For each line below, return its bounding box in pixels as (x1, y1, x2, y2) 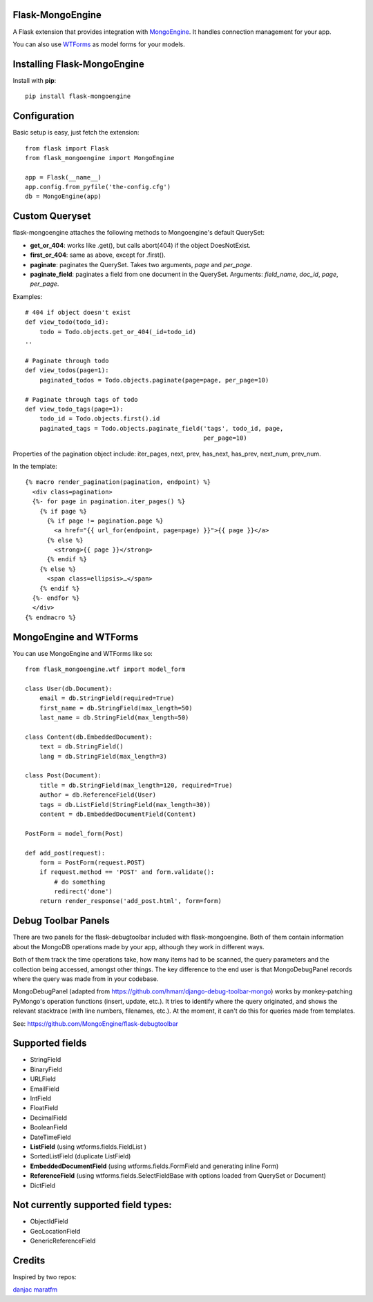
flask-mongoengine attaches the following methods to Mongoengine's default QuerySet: (12, 229, 265, 237)
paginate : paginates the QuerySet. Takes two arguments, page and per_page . (30, 260, 253, 269)
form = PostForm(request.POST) (39, 858, 146, 866)
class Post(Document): (25, 772, 102, 779)
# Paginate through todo (25, 357, 109, 365)
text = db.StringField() (39, 743, 124, 750)
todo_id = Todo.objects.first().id (39, 415, 160, 422)
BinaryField (30, 1065, 62, 1073)
